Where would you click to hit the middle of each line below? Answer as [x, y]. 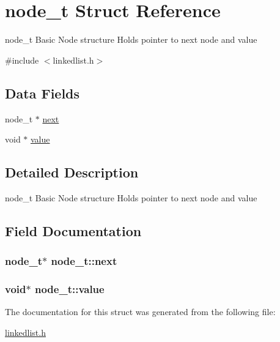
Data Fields [42, 93]
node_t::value [69, 289]
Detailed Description [72, 172]
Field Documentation [73, 230]
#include [22, 60]
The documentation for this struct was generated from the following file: [140, 312]
